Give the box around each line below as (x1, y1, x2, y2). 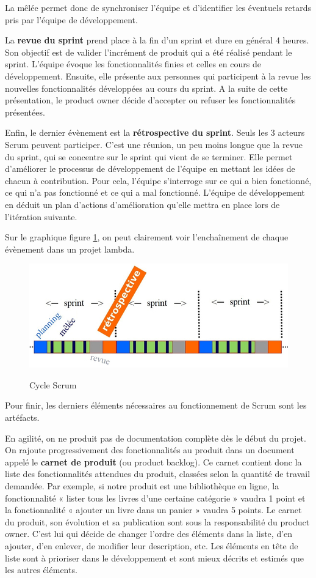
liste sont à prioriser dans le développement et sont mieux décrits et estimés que (5, 551, 304, 564)
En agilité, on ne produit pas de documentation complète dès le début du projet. (5, 431, 306, 444)
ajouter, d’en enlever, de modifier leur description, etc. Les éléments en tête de (5, 539, 298, 552)
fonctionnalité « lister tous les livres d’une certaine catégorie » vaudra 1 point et (5, 491, 306, 504)
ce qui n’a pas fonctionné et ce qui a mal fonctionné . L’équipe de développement (5, 186, 305, 199)
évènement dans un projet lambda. (5, 242, 135, 255)
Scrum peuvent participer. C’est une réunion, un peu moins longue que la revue (5, 138, 303, 150)
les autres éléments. (5, 563, 77, 576)
